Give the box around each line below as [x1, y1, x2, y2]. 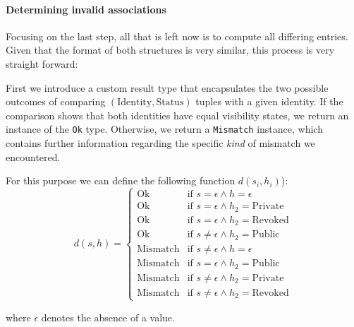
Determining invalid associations [6, 1, 166, 16]
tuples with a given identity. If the [195, 94, 343, 109]
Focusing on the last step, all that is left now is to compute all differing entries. [6, 28, 348, 43]
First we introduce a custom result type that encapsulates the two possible [6, 80, 329, 95]
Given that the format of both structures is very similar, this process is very [6, 42, 335, 57]
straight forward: [6, 56, 78, 71]
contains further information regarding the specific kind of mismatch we [6, 136, 315, 150]
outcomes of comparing [6, 94, 106, 109]
